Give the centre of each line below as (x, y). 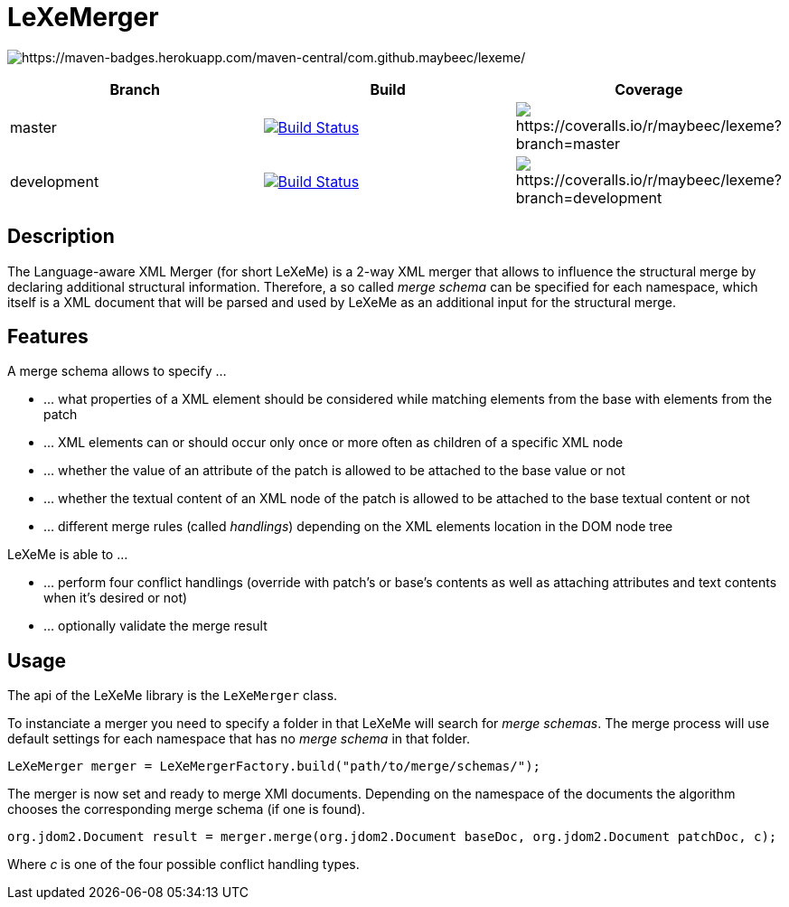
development (55, 181)
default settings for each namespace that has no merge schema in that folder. (239, 739)
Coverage (649, 89)
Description (61, 237)
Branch (135, 89)
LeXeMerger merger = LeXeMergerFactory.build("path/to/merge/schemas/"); (274, 767)
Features (48, 337)
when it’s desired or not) (116, 598)
